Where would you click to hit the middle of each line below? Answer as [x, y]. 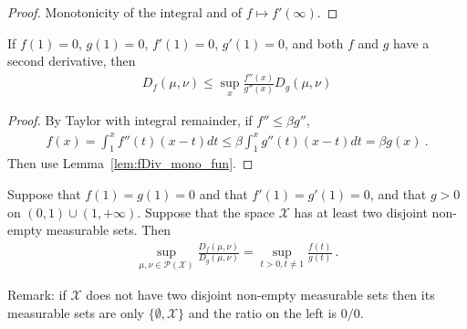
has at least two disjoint [361, 212]
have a [411, 42]
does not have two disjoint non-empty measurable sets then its [260, 295]
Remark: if [37, 295]
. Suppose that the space [206, 212]
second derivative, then [72, 61]
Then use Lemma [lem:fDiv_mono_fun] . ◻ [130, 163]
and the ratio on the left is [263, 312]
